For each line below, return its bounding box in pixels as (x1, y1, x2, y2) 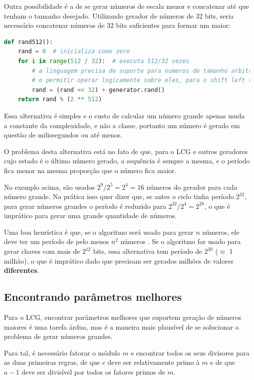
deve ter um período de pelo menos (4, 236, 109, 246)
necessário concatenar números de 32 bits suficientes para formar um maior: (4, 20, 231, 30)
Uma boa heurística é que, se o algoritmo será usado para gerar (4, 226, 194, 237)
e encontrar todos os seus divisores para (130, 347, 250, 358)
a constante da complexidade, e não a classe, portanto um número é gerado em (4, 120, 240, 130)
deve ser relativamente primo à (107, 357, 200, 367)
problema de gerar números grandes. (4, 331, 113, 341)
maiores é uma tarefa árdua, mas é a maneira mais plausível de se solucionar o (4, 321, 239, 332)
